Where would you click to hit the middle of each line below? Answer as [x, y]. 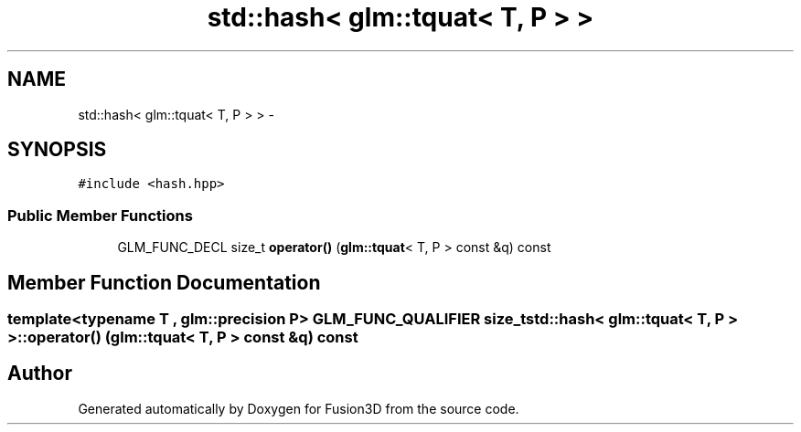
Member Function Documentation [164, 282]
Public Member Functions [100, 215]
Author [40, 374]
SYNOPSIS [57, 150]
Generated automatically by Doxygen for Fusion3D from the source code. [299, 408]
